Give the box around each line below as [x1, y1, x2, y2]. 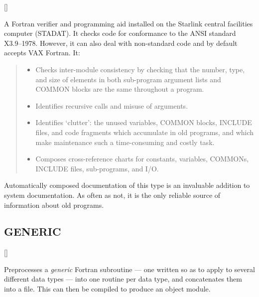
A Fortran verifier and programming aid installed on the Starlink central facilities [4, 18, 253, 28]
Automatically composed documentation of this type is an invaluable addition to [4, 180, 250, 190]
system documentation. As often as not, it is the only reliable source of [4, 189, 221, 200]
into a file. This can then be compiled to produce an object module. [4, 284, 211, 294]
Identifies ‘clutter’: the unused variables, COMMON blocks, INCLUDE [35, 117, 252, 128]
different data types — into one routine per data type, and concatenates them [4, 274, 242, 284]
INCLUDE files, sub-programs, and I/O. [35, 163, 159, 173]
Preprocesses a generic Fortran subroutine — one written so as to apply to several [4, 264, 255, 274]
